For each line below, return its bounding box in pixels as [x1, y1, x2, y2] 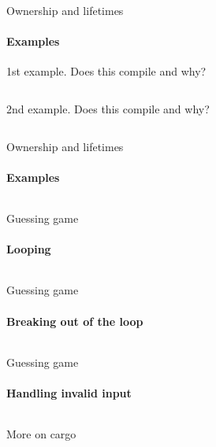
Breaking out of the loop [6, 312, 143, 329]
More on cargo [6, 426, 76, 442]
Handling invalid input [6, 384, 132, 401]
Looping [6, 241, 51, 257]
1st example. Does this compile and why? [6, 63, 207, 79]
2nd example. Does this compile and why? [6, 100, 210, 116]
